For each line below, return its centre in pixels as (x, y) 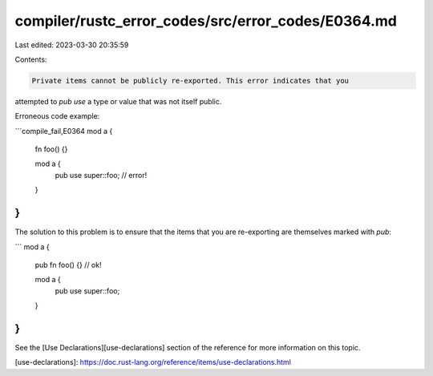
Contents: (31, 59)
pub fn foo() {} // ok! (68, 265)
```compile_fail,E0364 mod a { (64, 131)
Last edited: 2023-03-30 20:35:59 (72, 45)
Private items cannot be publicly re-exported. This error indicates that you (190, 81)
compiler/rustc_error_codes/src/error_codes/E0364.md (206, 21)
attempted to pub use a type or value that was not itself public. (118, 101)
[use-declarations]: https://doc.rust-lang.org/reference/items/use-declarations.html (153, 362)
